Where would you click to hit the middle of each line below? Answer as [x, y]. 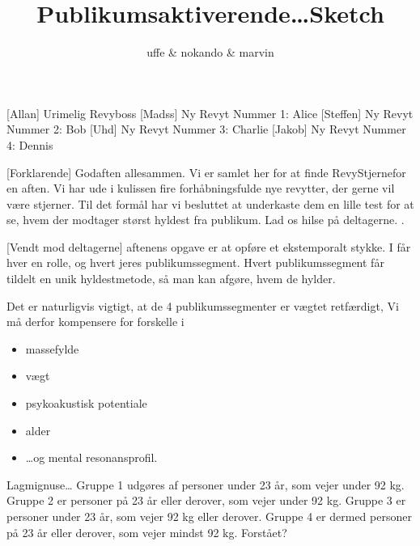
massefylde [52, 348]
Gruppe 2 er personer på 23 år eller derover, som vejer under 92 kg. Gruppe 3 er [206, 500]
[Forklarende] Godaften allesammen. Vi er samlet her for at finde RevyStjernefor [206, 172]
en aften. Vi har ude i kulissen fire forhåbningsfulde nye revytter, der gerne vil [201, 188]
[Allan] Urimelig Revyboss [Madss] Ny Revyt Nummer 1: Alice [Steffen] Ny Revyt [210, 113]
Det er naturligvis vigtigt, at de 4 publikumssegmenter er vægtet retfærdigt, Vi [203, 305]
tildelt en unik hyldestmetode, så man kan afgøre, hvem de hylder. [171, 279]
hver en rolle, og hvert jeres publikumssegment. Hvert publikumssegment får [195, 262]
